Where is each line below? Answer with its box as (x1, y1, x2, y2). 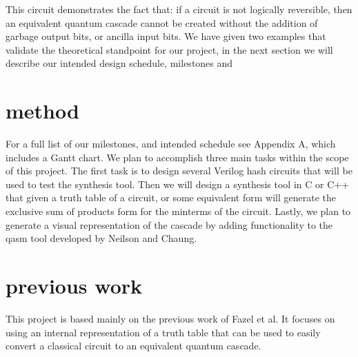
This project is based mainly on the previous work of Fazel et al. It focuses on (6, 311, 335, 325)
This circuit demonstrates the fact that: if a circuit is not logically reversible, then (6, 2, 352, 16)
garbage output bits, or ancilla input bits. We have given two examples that (6, 29, 326, 43)
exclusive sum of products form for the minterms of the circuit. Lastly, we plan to (6, 204, 351, 218)
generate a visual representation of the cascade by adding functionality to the (6, 217, 333, 232)
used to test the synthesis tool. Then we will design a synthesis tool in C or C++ (6, 176, 350, 191)
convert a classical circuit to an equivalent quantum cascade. (6, 338, 261, 353)
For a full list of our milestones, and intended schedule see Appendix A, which (6, 136, 336, 151)
